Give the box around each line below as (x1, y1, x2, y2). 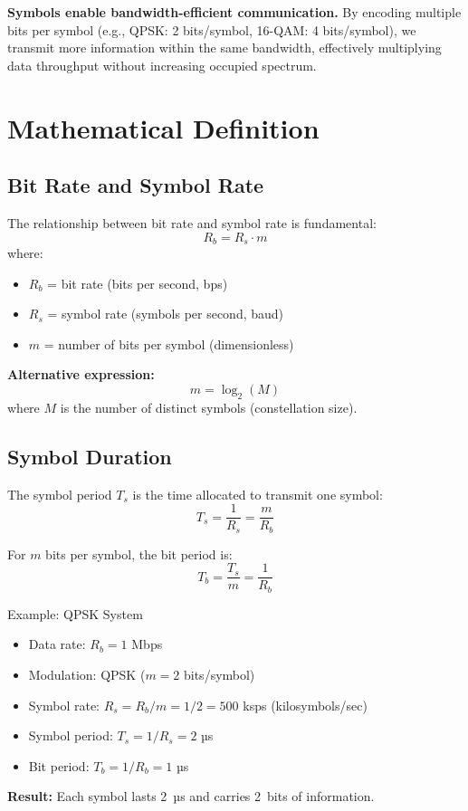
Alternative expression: (7, 365, 155, 384)
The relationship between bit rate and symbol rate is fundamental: (7, 213, 377, 232)
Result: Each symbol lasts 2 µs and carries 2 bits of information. (7, 787, 375, 806)
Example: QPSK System (7, 604, 143, 623)
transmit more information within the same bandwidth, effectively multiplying (7, 38, 442, 57)
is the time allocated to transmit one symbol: (132, 484, 383, 503)
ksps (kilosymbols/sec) (243, 695, 368, 714)
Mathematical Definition (7, 109, 320, 146)
